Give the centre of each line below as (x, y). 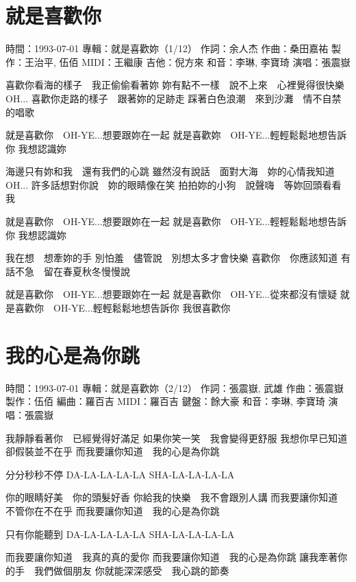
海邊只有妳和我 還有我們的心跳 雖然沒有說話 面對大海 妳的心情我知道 (170, 171)
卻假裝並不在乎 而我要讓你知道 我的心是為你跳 (113, 451)
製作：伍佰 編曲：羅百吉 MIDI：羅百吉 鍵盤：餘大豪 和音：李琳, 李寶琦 (165, 401)
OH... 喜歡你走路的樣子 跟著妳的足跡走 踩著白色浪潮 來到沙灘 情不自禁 (174, 98)
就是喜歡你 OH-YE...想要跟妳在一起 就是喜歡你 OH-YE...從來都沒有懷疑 (171, 294)
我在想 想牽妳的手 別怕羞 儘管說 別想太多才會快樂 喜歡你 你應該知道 (172, 258)
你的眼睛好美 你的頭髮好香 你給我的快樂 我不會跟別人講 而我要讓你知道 (172, 497)
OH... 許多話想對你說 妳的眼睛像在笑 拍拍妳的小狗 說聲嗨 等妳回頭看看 (174, 184)
